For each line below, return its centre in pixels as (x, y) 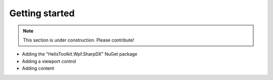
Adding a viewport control (49, 61)
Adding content (38, 68)
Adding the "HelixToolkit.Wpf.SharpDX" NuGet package (80, 54)
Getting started (42, 13)
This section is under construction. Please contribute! (79, 40)
